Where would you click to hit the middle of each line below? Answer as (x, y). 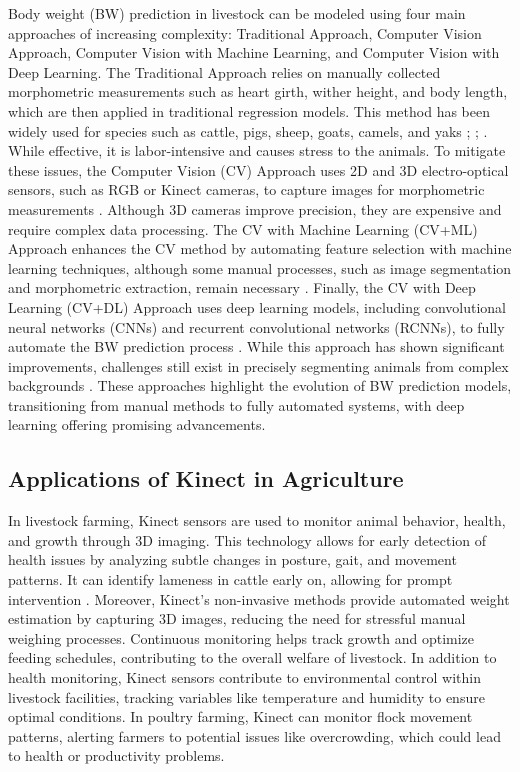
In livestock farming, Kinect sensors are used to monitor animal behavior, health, (257, 520)
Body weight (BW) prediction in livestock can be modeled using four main (237, 13)
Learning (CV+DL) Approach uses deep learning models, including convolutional (257, 306)
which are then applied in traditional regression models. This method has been (249, 110)
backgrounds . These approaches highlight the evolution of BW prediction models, (260, 385)
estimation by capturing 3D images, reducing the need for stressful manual (237, 618)
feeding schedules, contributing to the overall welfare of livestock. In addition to (252, 657)
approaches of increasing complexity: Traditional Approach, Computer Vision (245, 32)
